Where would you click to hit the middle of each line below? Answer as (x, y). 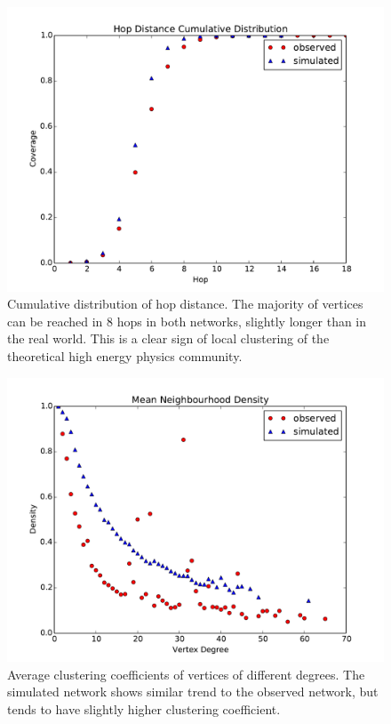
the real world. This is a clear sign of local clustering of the (168, 338)
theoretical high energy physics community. (125, 356)
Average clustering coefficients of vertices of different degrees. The (186, 674)
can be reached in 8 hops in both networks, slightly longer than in (187, 321)
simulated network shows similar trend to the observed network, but (193, 692)
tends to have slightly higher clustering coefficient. (144, 709)
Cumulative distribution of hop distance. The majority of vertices (185, 304)
